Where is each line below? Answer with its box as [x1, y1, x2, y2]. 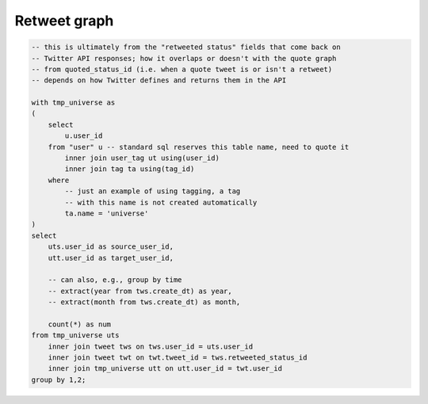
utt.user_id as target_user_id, [48, 253, 174, 262]
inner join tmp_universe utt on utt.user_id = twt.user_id [48, 364, 283, 373]
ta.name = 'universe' [64, 209, 149, 218]
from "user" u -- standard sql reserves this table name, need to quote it [48, 143, 350, 151]
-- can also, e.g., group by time [48, 276, 182, 284]
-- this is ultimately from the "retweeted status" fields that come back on [31, 43, 341, 51]
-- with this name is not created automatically [64, 198, 258, 207]
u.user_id [64, 131, 103, 140]
